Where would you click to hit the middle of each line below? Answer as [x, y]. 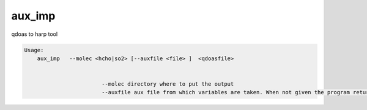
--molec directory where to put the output [168, 84]
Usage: [34, 50]
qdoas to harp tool [35, 34]
